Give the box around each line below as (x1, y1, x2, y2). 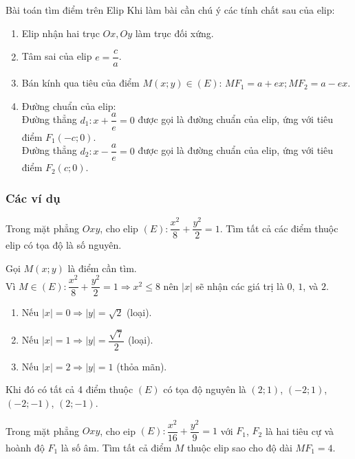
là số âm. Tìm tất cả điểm (61, 440, 172, 454)
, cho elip (100, 221, 138, 235)
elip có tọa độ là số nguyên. (6, 238, 122, 252)
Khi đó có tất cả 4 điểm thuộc (6, 382, 133, 396)
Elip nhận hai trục (21, 25, 100, 40)
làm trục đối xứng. (135, 25, 214, 40)
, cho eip (100, 423, 136, 438)
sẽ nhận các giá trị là (195, 278, 284, 293)
